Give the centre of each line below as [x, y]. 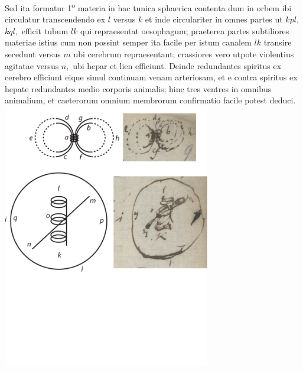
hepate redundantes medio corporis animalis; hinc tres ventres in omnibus [138, 88]
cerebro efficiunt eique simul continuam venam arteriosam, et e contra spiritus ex [151, 77]
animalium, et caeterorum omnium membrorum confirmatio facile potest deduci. [150, 100]
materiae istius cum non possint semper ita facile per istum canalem [128, 42]
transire [278, 42]
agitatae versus [32, 65]
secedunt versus [33, 54]
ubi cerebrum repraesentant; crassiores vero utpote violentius [184, 54]
